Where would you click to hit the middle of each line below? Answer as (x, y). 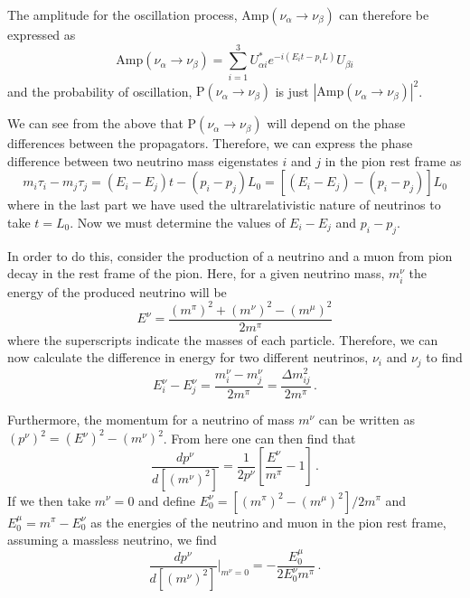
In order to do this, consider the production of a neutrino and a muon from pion (230, 255)
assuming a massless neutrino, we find (112, 540)
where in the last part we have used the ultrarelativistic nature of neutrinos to (224, 205)
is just (292, 91)
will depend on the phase (336, 123)
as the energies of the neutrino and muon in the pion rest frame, (268, 522)
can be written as (367, 420)
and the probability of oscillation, (100, 91)
